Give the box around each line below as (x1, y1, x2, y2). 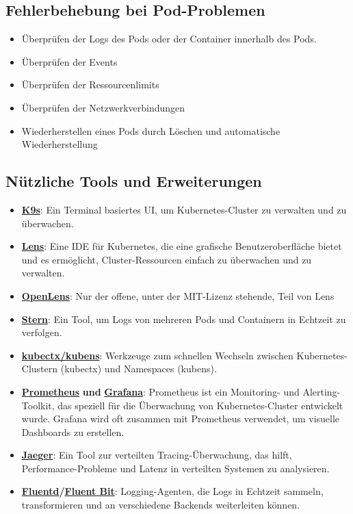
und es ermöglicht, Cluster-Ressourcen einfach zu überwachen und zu (21, 252, 312, 266)
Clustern (21, 361, 58, 376)
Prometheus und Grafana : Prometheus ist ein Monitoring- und (21, 384, 300, 398)
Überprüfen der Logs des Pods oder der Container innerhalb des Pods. (21, 31, 317, 46)
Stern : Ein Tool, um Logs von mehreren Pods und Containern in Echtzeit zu (21, 311, 346, 326)
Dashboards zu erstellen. (21, 424, 125, 439)
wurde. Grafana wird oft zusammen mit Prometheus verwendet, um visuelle (21, 411, 340, 426)
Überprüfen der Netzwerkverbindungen (21, 100, 185, 114)
